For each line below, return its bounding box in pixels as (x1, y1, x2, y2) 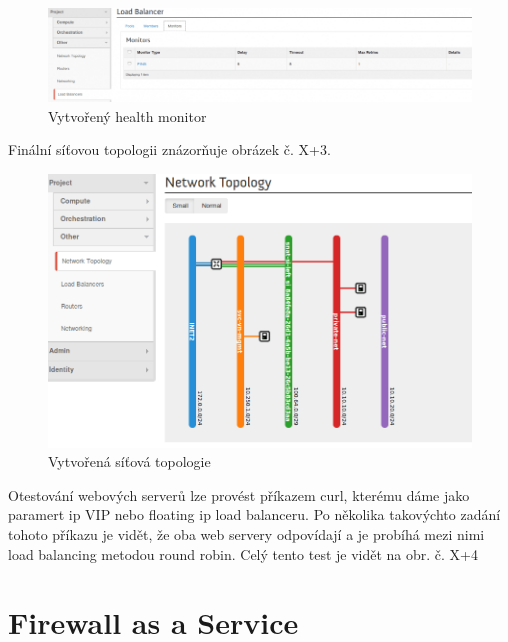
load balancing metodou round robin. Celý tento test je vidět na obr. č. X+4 (8, 543, 479, 564)
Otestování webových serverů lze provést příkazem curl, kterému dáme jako (8, 484, 470, 505)
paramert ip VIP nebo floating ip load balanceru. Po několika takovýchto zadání (8, 504, 501, 525)
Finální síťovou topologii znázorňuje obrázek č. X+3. (8, 139, 331, 160)
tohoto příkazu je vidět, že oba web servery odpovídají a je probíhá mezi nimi (8, 523, 485, 544)
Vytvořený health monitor (48, 105, 207, 126)
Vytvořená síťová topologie (48, 451, 211, 472)
